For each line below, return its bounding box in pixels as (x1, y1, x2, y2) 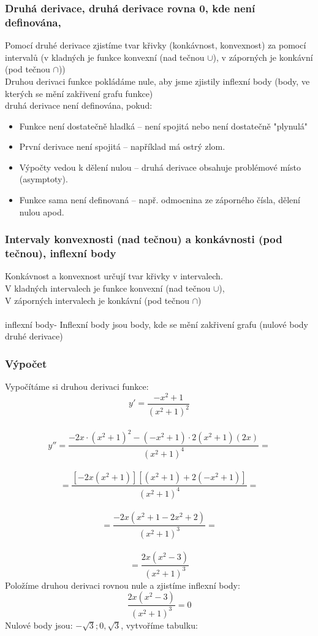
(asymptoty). (19, 173, 68, 185)
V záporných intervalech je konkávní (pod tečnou (5, 293, 190, 306)
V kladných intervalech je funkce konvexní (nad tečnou (5, 282, 211, 294)
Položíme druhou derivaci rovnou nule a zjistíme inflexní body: (5, 578, 240, 591)
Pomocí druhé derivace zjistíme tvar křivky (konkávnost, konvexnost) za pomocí (5, 39, 306, 52)
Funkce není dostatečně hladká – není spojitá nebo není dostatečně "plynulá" (19, 119, 308, 132)
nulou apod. (19, 205, 64, 218)
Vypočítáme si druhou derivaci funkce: (5, 380, 149, 393)
